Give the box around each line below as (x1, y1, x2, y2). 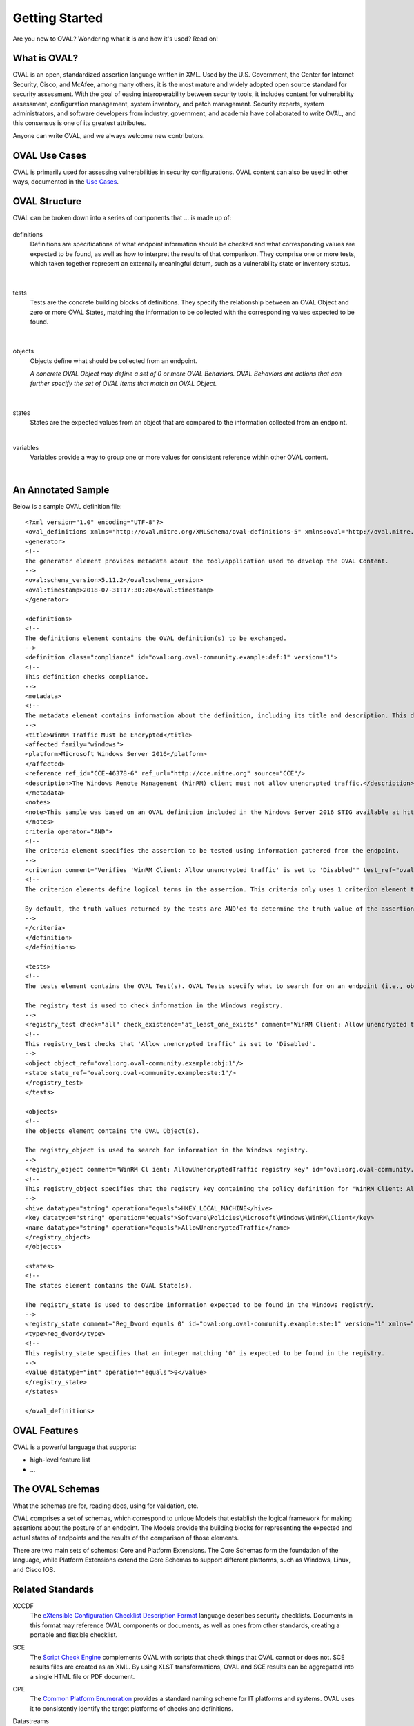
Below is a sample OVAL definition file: (12, 502, 122, 510)
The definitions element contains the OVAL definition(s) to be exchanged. (25, 634, 287, 642)
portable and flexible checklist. (30, 1630, 118, 1639)
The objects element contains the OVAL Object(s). (25, 1127, 200, 1135)
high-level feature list (30, 1455, 91, 1464)
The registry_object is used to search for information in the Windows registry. (25, 1146, 309, 1154)
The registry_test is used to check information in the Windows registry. (25, 1001, 284, 1009)
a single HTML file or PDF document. (30, 1672, 135, 1680)
